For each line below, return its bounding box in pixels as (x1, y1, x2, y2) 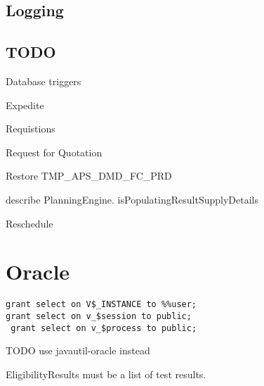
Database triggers (6, 73, 81, 88)
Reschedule (6, 216, 53, 230)
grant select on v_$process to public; (11, 323, 197, 333)
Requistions (6, 121, 55, 136)
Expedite (6, 97, 44, 112)
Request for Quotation (6, 144, 103, 159)
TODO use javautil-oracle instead (6, 343, 150, 358)
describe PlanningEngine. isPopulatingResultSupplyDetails (6, 192, 258, 206)
